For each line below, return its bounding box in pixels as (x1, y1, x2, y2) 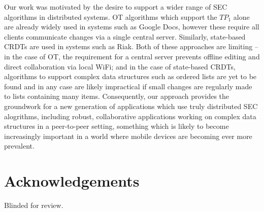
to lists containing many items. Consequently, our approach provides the (4, 91, 229, 101)
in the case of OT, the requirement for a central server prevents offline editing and (4, 51, 260, 61)
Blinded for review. (4, 200, 63, 210)
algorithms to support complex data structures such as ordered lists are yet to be (4, 71, 257, 82)
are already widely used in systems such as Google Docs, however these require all (4, 21, 259, 32)
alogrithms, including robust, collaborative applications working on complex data (4, 111, 256, 121)
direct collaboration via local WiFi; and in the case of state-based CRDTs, (4, 61, 236, 72)
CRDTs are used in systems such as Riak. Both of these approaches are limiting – (4, 41, 258, 52)
